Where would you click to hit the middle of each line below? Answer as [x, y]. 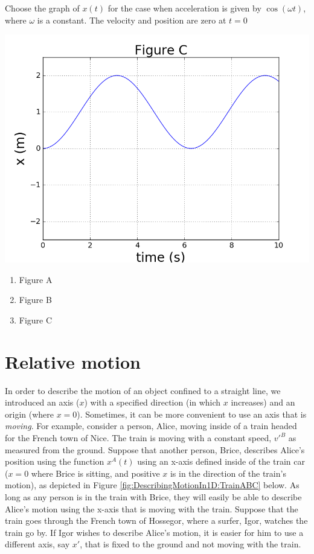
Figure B [35, 300]
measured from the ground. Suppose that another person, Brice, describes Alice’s [155, 449]
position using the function [55, 461]
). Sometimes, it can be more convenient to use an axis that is [192, 414]
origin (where [29, 414]
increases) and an [263, 402]
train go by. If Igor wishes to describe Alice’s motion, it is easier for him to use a [154, 532]
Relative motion [73, 361]
